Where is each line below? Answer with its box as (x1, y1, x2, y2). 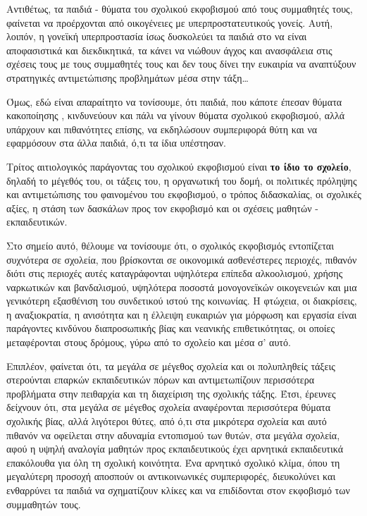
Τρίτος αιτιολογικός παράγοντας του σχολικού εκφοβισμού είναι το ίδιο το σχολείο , (6, 159, 352, 173)
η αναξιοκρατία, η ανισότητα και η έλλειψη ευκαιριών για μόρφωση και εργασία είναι (6, 307, 357, 321)
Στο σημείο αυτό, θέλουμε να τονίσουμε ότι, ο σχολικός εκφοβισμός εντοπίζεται (6, 238, 334, 252)
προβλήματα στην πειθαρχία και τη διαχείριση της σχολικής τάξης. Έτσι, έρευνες (6, 386, 336, 400)
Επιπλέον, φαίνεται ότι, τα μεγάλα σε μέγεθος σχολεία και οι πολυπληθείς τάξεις (6, 358, 335, 373)
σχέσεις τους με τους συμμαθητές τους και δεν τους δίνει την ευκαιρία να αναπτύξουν (6, 56, 356, 71)
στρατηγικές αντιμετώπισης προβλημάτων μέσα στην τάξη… (6, 70, 249, 85)
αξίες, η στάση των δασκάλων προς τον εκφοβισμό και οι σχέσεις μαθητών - (6, 200, 318, 215)
